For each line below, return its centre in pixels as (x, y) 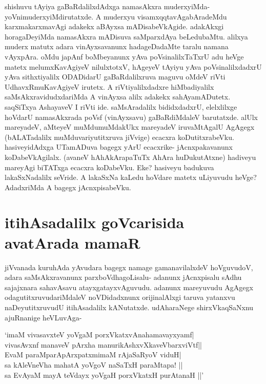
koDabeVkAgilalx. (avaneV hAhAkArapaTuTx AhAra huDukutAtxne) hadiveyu (130, 157)
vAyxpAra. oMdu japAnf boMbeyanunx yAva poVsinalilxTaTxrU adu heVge (124, 56)
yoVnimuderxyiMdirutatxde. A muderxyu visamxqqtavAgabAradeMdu (116, 16)
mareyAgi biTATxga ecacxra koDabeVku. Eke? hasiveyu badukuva (109, 167)
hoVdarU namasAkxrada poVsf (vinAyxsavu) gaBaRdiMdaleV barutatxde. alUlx (131, 117)
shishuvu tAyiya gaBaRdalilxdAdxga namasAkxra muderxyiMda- (107, 6)
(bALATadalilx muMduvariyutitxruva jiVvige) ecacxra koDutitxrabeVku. (119, 137)
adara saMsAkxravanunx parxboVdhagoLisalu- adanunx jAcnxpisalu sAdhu (123, 277)
